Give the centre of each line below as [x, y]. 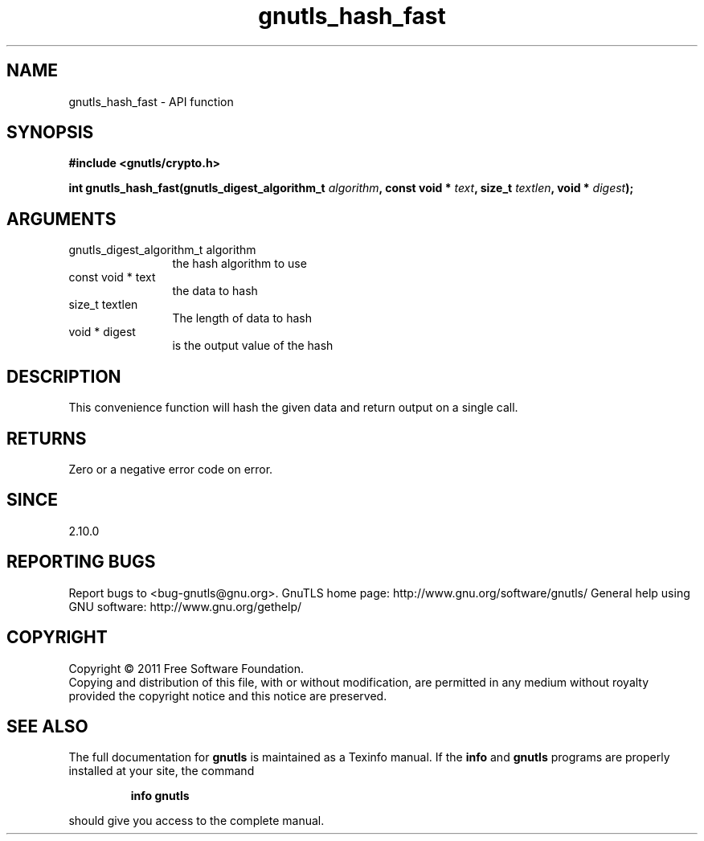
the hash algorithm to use [239, 264]
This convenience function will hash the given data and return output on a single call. [293, 408]
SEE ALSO [47, 726]
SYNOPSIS [50, 133]
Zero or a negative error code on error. [171, 469]
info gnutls [160, 796]
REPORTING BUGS [81, 562]
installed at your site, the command [162, 771]
